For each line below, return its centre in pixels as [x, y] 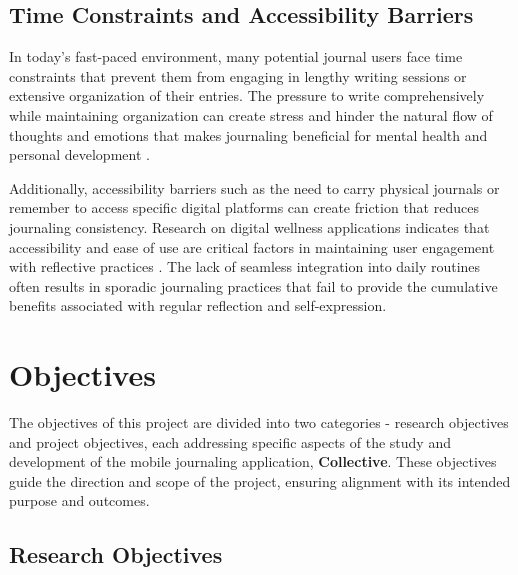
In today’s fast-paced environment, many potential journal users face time [236, 56]
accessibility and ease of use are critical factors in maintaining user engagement [252, 246]
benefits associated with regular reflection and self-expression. [198, 305]
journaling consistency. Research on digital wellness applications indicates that [249, 226]
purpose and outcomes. [79, 500]
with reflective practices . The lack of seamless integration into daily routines [245, 266]
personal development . [79, 154]
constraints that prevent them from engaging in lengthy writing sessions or [238, 75]
